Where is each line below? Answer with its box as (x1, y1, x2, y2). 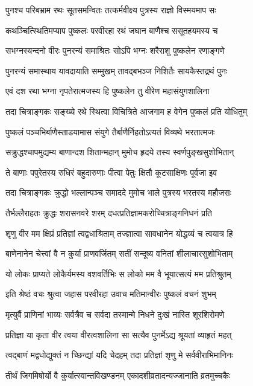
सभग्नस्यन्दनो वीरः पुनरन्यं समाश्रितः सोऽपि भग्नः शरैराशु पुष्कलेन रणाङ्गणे (5, 44, 225, 57)
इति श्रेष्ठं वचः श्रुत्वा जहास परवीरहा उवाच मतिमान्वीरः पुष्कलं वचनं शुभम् (5, 288, 216, 300)
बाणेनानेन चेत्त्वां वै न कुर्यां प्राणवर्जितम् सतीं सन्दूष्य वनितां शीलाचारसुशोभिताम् (5, 247, 233, 260)
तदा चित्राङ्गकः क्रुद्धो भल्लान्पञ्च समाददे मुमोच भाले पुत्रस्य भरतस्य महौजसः (5, 186, 232, 199)
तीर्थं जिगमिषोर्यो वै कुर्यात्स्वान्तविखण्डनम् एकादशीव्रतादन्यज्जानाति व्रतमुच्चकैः (5, 368, 231, 381)
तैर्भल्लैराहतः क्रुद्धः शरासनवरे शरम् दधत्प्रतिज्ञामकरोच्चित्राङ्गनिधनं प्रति (5, 206, 212, 219)
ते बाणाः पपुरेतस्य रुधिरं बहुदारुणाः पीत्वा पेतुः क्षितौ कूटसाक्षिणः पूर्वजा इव (5, 166, 217, 178)
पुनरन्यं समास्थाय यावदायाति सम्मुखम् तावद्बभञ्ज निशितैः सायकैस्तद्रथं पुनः (5, 64, 228, 77)
